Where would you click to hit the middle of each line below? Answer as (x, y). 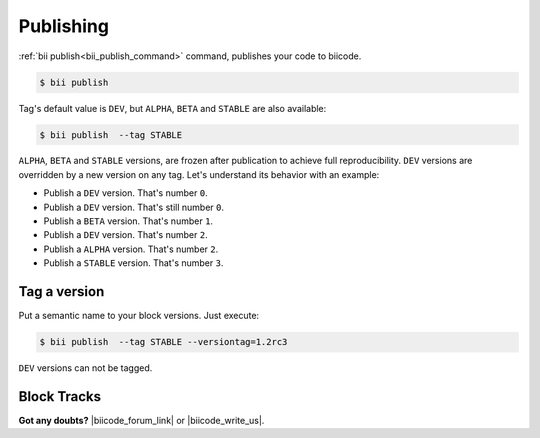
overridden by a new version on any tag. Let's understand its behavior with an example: (199, 174)
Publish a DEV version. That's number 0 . (126, 193)
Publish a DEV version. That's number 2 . (126, 235)
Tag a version (61, 291)
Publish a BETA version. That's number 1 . (128, 221)
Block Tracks (60, 396)
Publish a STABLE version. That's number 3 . (133, 263)
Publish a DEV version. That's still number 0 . (134, 207)
